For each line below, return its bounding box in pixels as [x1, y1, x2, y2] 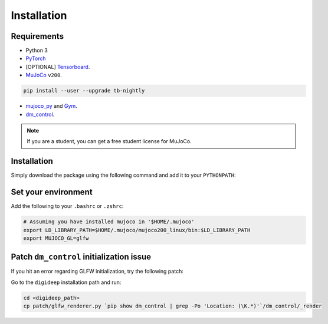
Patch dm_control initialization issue [11, 252, 152, 262]
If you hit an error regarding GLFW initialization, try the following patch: [11, 268, 184, 275]
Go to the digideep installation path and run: [11, 279, 122, 286]
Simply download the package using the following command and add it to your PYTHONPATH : [11, 171, 236, 179]
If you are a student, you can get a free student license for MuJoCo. [27, 138, 192, 145]
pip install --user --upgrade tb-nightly [23, 87, 145, 94]
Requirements [11, 31, 64, 41]
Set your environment [11, 187, 93, 197]
